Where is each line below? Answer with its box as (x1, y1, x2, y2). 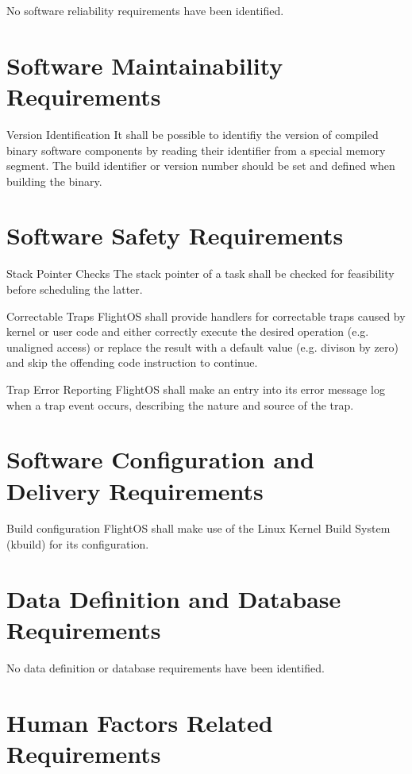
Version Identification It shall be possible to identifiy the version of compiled (6, 125, 379, 142)
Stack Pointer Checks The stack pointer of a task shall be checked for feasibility (6, 265, 395, 282)
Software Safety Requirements (6, 219, 344, 252)
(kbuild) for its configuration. (6, 536, 149, 553)
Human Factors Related (6, 706, 273, 738)
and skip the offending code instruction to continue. (6, 354, 258, 371)
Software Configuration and (6, 443, 314, 476)
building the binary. (6, 172, 102, 189)
